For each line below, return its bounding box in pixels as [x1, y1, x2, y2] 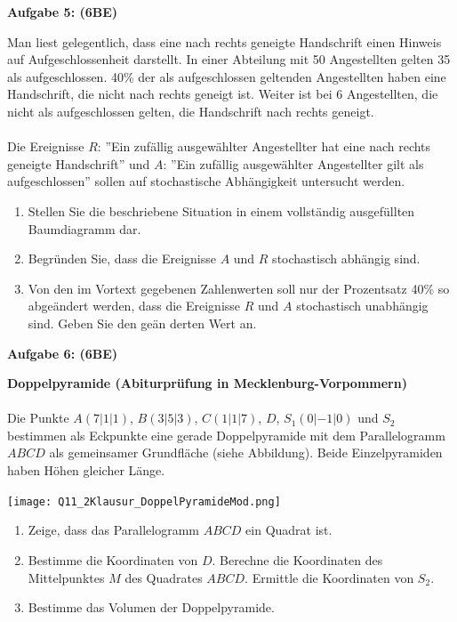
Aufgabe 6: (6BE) [7, 343, 118, 362]
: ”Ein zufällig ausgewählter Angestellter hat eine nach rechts [97, 137, 431, 156]
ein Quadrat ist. [245, 521, 333, 539]
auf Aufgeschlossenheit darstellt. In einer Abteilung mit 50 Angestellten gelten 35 [7, 50, 451, 69]
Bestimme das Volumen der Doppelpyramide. [28, 598, 275, 617]
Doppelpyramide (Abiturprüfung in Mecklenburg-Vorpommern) [7, 374, 407, 392]
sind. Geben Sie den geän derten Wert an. [28, 313, 257, 332]
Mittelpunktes [28, 568, 105, 586]
